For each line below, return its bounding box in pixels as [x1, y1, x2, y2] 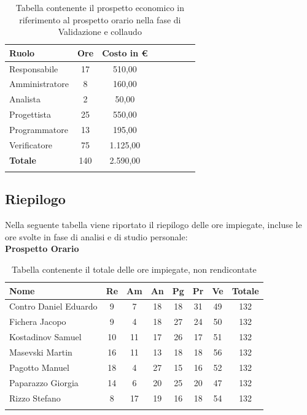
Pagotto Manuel [9, 360, 69, 373]
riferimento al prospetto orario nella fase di [19, 13, 181, 26]
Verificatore [9, 138, 53, 151]
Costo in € [102, 46, 148, 59]
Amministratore [9, 77, 69, 90]
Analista [9, 93, 41, 105]
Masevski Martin [9, 345, 72, 358]
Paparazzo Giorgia [9, 376, 79, 389]
